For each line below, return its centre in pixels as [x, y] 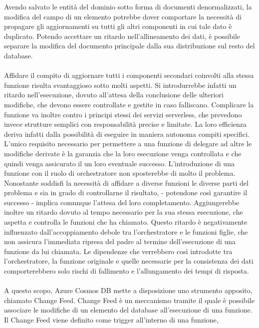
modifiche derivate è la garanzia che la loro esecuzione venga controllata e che [123, 153]
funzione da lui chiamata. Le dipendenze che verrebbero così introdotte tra [118, 251]
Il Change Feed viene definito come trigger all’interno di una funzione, [111, 320]
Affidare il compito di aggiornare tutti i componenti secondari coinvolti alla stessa [129, 75]
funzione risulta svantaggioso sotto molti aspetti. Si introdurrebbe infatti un [120, 85]
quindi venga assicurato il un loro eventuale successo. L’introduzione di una [119, 163]
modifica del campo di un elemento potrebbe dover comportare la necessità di [123, 16]
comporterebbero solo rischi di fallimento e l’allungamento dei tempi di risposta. [127, 271]
